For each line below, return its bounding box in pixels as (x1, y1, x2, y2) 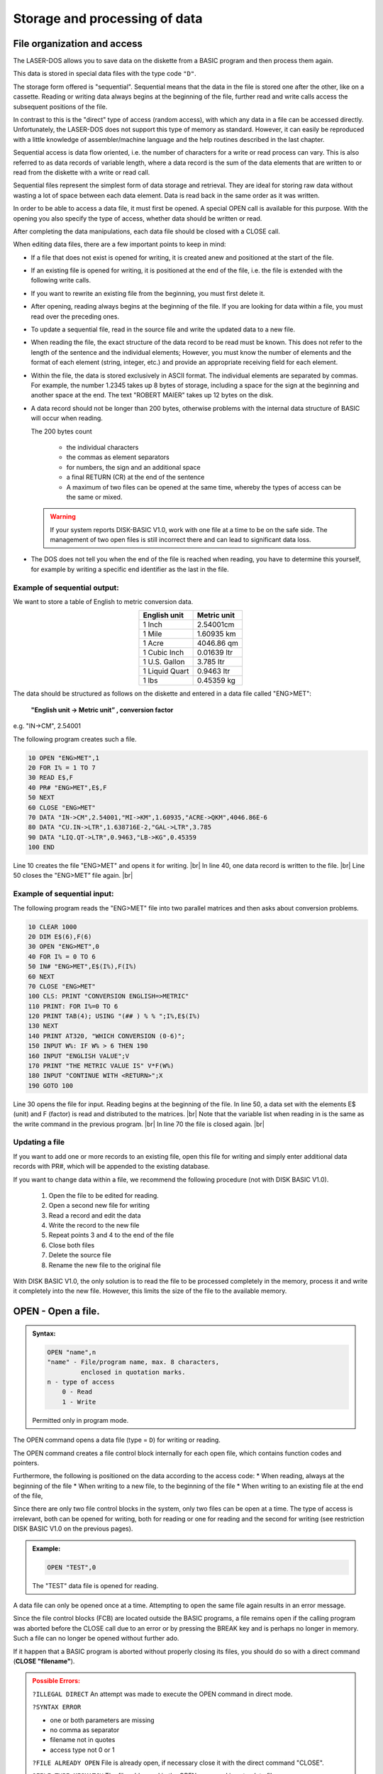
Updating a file (13, 1137, 65, 1147)
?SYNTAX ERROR (32, 1703, 82, 1712)
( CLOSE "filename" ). (13, 1657, 75, 1665)
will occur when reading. (30, 414, 103, 422)
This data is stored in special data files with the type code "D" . (13, 70, 196, 78)
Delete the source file (48, 1251, 111, 1260)
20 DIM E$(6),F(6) (28, 932, 92, 940)
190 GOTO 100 (28, 1081, 74, 1089)
